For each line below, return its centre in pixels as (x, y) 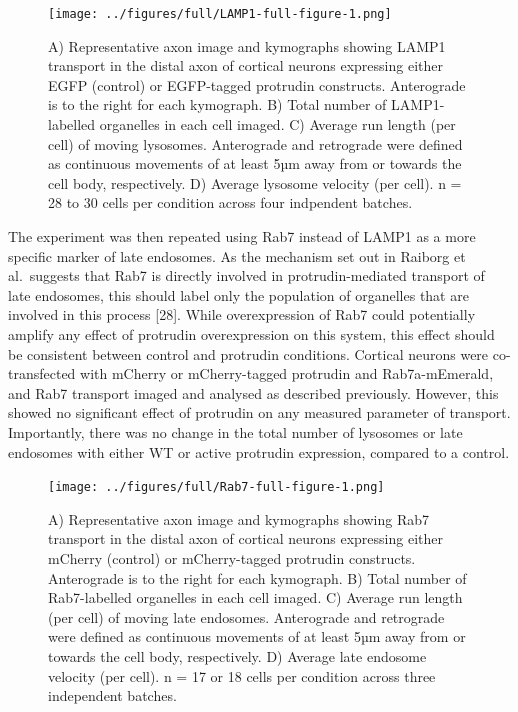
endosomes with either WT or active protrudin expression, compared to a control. (259, 451)
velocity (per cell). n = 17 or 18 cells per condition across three (242, 675)
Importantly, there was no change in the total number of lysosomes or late (235, 431)
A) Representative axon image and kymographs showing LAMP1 (247, 45)
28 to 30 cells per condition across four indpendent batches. (230, 202)
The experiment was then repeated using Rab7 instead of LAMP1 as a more (242, 236)
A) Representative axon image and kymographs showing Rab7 (239, 518)
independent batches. (112, 695)
